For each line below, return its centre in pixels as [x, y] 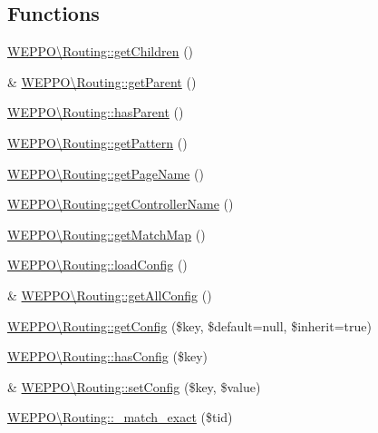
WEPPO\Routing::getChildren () [101, 51]
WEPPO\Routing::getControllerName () [121, 204]
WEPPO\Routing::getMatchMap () [107, 234]
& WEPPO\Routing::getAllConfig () [110, 295]
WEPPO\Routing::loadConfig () [97, 265]
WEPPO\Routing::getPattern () [97, 142]
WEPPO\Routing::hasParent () [96, 112]
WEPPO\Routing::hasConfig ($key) [108, 356]
